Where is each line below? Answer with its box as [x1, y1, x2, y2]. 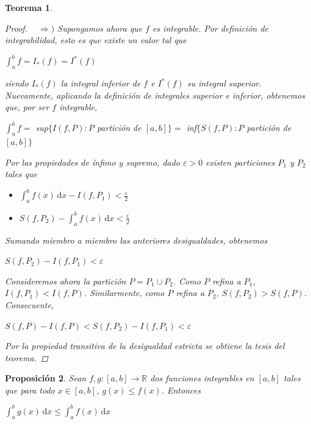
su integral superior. [187, 77, 262, 90]
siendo [5, 77, 29, 90]
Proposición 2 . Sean [5, 372, 87, 384]
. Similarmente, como [84, 286, 165, 299]
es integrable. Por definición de [152, 21, 269, 34]
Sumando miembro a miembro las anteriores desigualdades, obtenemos [5, 233, 268, 246]
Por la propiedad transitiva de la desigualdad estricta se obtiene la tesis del [5, 339, 285, 352]
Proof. [5, 21, 27, 34]
